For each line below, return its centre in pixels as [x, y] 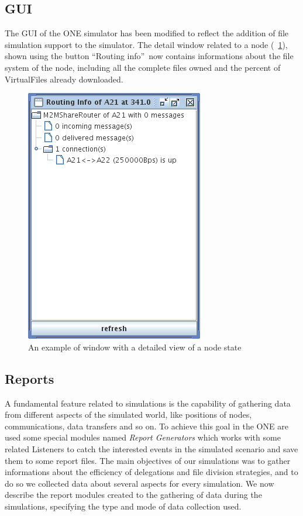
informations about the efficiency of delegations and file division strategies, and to [151, 472]
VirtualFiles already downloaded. [64, 79]
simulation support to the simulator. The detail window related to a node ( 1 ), [146, 44]
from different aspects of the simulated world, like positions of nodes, [128, 414]
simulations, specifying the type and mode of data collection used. [123, 506]
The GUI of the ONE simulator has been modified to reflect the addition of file [147, 33]
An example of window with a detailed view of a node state [135, 347]
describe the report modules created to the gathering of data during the [133, 495]
